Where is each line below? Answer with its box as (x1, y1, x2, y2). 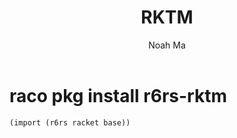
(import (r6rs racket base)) (9, 117, 131, 128)
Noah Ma (148, 39, 186, 51)
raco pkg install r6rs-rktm (9, 84, 227, 107)
